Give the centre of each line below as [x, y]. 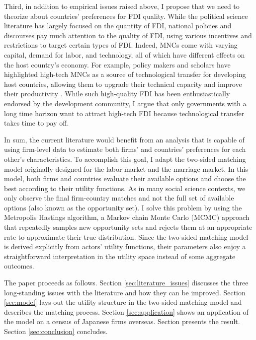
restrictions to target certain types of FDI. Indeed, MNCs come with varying [121, 45]
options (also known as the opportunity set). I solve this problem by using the [123, 207]
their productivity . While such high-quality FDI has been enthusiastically [117, 94]
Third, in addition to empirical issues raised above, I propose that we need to [122, 6]
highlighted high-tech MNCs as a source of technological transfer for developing [125, 74]
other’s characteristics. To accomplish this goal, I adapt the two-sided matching [125, 159]
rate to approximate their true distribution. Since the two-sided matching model [126, 237]
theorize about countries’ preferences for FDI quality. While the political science [126, 16]
